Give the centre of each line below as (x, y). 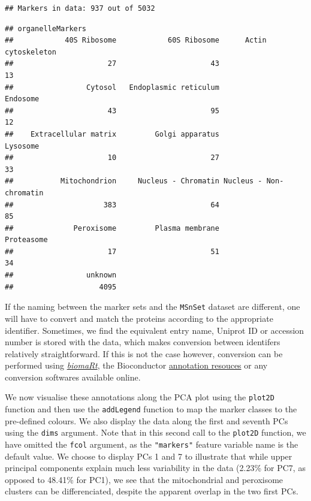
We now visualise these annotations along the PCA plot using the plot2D (140, 397)
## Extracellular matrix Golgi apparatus (112, 134)
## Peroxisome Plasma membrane (112, 228)
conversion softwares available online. (73, 377)
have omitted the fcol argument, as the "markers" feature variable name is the (152, 444)
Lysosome (22, 146)
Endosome (22, 99)
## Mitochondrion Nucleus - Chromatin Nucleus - (134, 181)
